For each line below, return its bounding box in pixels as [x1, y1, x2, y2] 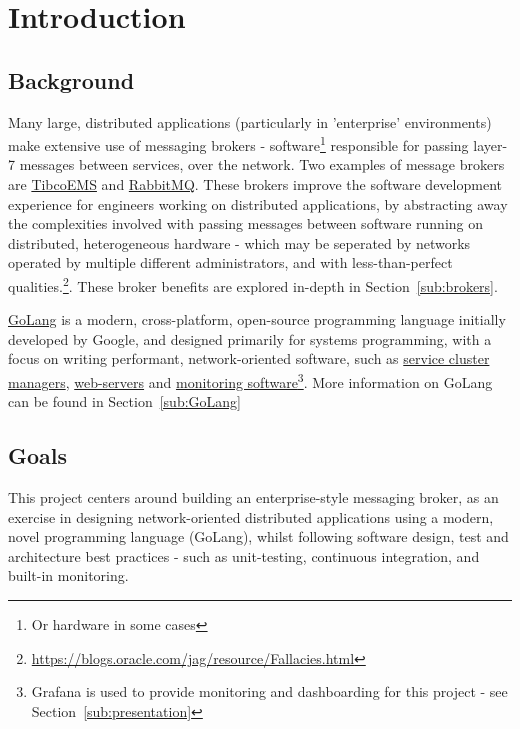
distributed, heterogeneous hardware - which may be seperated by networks [8, 232, 471, 253]
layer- [473, 134, 508, 155]
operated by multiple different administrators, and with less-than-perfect [8, 252, 453, 273]
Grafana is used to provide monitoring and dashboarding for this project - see [31, 681, 508, 702]
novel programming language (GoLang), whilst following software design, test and [8, 526, 509, 547]
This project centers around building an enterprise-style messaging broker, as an [8, 487, 499, 508]
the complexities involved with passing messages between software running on [8, 213, 484, 234]
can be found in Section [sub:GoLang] [8, 391, 241, 412]
